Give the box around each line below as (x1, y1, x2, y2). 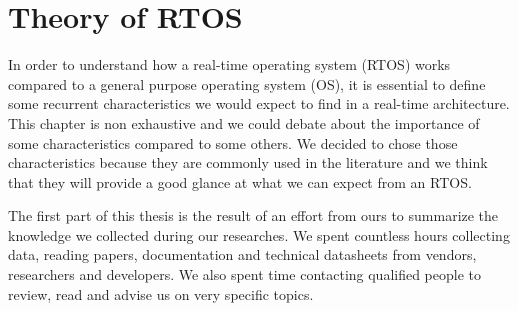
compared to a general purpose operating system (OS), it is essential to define (8, 73, 486, 94)
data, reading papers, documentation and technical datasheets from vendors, (8, 244, 477, 265)
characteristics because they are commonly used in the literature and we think (8, 152, 488, 173)
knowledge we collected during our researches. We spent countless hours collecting (8, 224, 510, 245)
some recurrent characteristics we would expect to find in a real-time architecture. (8, 93, 510, 114)
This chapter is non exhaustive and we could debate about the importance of (8, 112, 480, 133)
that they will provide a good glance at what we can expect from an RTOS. (8, 171, 472, 192)
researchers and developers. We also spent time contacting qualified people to (8, 264, 482, 285)
